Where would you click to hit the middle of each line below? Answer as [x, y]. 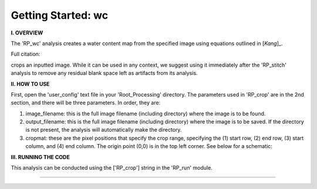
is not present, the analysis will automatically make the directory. [104, 130]
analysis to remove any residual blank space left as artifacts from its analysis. [104, 73]
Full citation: [26, 54]
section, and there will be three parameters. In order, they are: [86, 103]
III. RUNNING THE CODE [40, 157]
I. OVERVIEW [27, 33]
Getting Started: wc [60, 15]
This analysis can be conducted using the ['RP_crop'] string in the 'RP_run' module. [112, 168]
